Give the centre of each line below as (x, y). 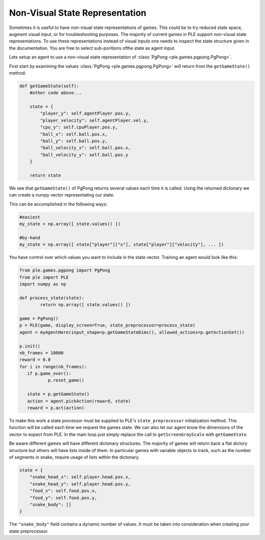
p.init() (30, 346)
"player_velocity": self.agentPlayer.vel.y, (94, 120)
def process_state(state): (52, 298)
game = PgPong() (39, 318)
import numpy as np (43, 284)
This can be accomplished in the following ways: (58, 204)
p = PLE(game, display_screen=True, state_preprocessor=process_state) (107, 325)
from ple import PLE (44, 277)
